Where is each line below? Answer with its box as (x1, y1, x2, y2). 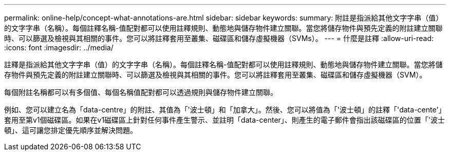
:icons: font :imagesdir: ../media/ (4, 43, 114, 52)
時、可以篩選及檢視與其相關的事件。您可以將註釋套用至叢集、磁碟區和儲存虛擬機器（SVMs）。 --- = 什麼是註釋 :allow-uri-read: (4, 34, 434, 43)
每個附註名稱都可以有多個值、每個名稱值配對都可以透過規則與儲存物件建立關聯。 (4, 88, 277, 96)
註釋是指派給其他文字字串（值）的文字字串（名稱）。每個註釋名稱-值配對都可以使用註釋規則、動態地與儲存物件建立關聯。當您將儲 (4, 60, 443, 69)
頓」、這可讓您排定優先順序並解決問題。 (4, 126, 137, 134)
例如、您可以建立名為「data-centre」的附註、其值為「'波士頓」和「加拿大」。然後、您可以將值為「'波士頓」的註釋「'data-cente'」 (4, 105, 446, 114)
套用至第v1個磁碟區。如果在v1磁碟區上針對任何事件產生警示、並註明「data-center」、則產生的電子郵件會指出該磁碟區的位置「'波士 (4, 115, 445, 124)
